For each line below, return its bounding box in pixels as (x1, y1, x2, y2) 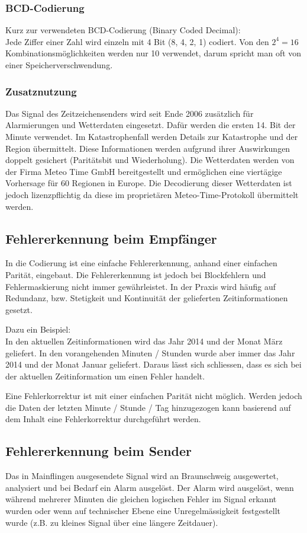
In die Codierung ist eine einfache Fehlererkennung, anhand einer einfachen (5, 257, 277, 269)
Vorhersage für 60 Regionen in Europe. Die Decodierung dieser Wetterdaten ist (5, 177, 292, 189)
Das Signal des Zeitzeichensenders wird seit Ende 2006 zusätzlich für (5, 107, 254, 119)
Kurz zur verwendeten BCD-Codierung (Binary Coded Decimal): (5, 24, 241, 36)
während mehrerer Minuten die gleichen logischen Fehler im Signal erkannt (5, 493, 277, 505)
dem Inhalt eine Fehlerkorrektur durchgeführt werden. (5, 413, 201, 425)
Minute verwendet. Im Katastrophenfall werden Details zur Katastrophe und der (5, 130, 298, 142)
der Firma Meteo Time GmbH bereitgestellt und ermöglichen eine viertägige (5, 165, 282, 177)
